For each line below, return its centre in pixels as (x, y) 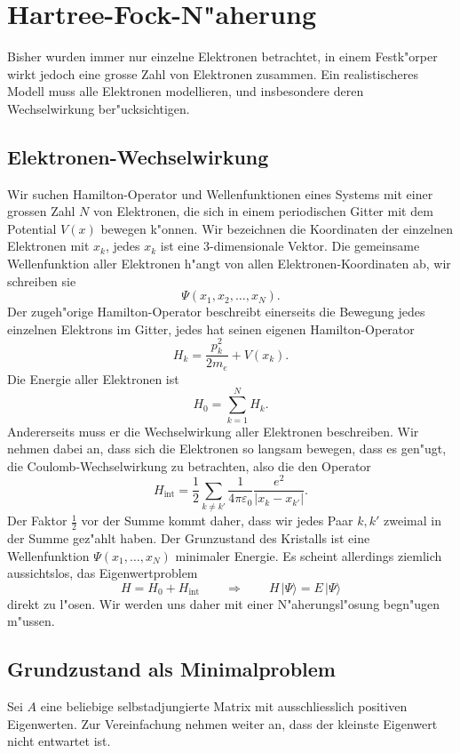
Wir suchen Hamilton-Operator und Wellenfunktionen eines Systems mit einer (220, 193)
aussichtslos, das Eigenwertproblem (103, 573)
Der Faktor (37, 521)
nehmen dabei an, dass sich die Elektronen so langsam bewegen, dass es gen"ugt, (227, 449)
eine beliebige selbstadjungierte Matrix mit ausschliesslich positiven (224, 706)
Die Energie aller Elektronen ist (93, 378)
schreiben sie (42, 280)
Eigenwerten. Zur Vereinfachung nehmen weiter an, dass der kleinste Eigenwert (222, 723)
